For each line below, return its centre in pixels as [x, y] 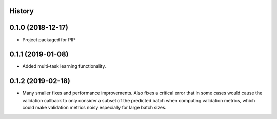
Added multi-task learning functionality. [64, 66]
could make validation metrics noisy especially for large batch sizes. [94, 108]
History [22, 11]
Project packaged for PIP [49, 40]
